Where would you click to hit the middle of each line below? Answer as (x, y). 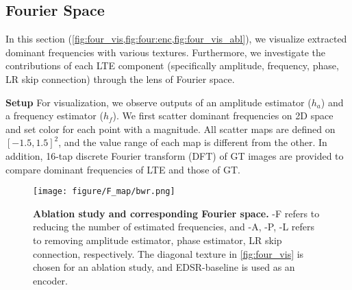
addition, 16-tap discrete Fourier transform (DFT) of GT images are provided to (175, 155)
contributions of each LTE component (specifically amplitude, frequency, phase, (172, 65)
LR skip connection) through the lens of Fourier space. (120, 78)
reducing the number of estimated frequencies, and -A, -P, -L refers (174, 227)
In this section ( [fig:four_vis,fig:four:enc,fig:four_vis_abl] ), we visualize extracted (176, 39)
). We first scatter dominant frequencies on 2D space (223, 116)
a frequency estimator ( (54, 116)
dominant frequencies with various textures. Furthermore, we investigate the (166, 52)
